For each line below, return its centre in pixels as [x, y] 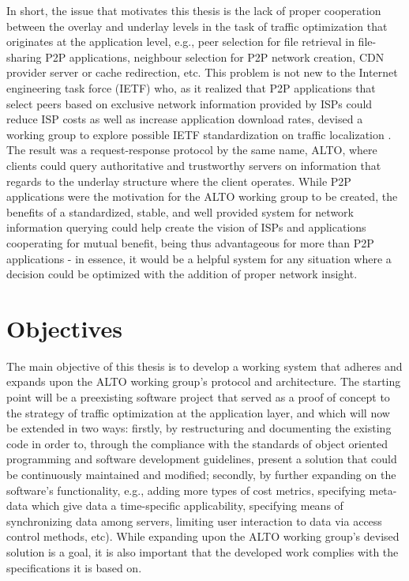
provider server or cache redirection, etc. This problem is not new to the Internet [202, 72]
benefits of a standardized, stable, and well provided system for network [180, 211]
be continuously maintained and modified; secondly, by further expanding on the [201, 474]
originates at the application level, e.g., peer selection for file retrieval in [180, 41]
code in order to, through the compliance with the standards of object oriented [197, 443]
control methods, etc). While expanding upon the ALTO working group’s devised [203, 536]
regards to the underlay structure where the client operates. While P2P [179, 181]
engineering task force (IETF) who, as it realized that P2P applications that [191, 87]
